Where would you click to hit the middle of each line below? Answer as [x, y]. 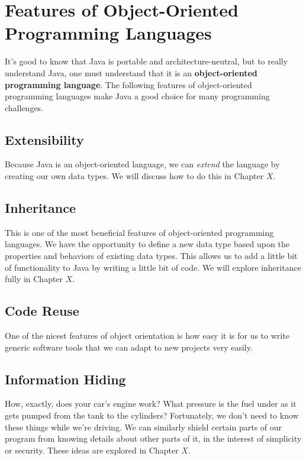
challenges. [24, 107]
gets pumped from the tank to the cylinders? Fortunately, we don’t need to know [152, 415]
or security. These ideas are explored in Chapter [92, 450]
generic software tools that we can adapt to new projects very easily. [129, 347]
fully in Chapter [34, 279]
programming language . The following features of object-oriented [128, 84]
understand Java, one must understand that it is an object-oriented [131, 72]
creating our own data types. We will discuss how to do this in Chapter [134, 176]
